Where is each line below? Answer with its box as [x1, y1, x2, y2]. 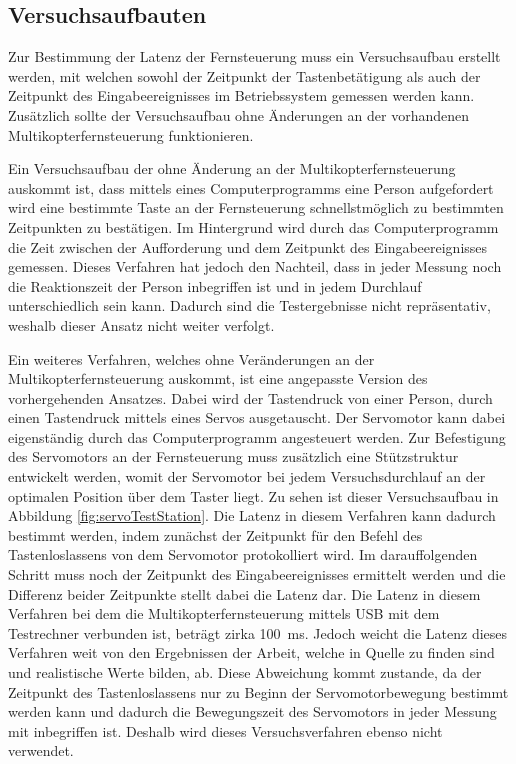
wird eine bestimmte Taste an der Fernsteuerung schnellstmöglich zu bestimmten [8, 197, 504, 218]
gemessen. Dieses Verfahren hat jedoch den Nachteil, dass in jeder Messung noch [8, 256, 502, 277]
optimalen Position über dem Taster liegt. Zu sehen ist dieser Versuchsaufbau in [8, 485, 499, 506]
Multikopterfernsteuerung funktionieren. [8, 124, 254, 145]
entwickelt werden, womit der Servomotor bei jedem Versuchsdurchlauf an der [8, 466, 486, 487]
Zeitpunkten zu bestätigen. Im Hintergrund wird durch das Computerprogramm [8, 216, 499, 237]
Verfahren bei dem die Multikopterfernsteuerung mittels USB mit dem [8, 603, 440, 624]
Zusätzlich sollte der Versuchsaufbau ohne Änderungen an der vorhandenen [8, 104, 469, 125]
